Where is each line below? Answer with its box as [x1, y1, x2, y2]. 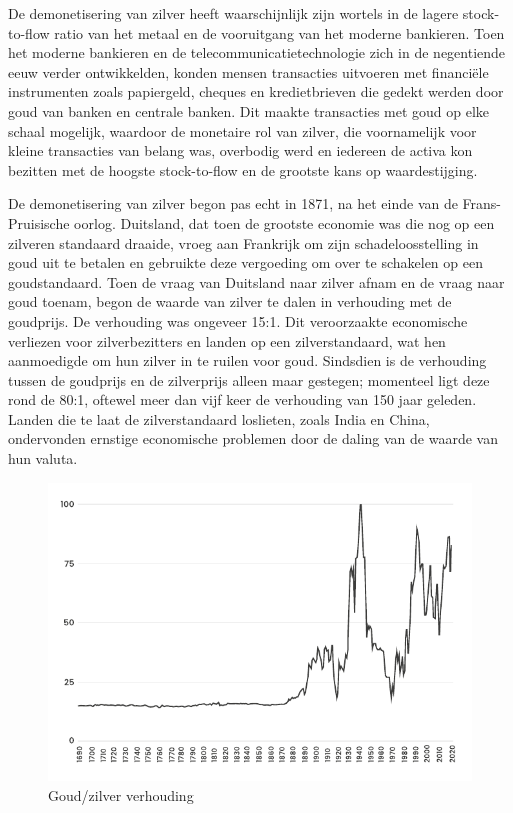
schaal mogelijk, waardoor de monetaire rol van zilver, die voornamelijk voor [8, 120, 477, 141]
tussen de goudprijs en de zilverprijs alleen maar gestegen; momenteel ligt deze [8, 369, 490, 390]
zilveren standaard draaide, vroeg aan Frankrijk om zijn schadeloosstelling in [8, 232, 479, 253]
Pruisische [8, 212, 70, 233]
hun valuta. [8, 448, 78, 469]
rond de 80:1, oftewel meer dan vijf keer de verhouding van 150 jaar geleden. [8, 389, 477, 410]
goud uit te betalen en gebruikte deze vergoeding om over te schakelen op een [8, 252, 483, 273]
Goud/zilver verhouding [48, 785, 194, 806]
